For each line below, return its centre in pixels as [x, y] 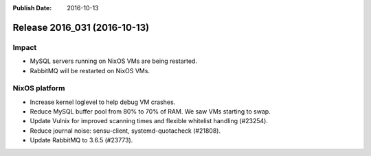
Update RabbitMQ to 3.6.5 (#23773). [81, 140]
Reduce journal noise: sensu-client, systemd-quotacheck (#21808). [125, 131]
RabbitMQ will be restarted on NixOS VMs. [90, 70]
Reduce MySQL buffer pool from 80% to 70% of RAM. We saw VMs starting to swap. [150, 112]
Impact [25, 47]
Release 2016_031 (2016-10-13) [81, 27]
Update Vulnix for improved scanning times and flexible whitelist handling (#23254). [149, 121]
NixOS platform [39, 88]
